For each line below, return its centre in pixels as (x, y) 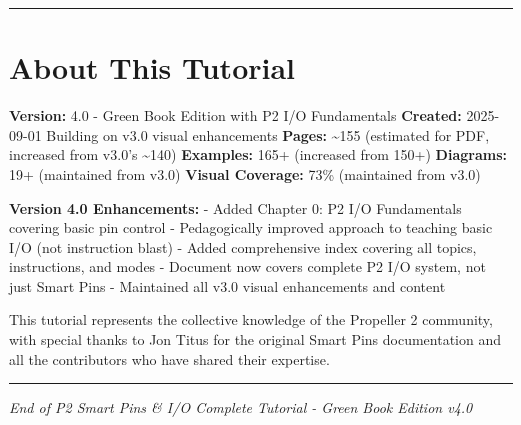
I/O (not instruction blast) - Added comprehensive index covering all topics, (243, 246)
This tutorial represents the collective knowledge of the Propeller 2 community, (251, 319)
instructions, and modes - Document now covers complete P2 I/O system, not (247, 266)
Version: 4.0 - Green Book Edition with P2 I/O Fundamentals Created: (235, 115)
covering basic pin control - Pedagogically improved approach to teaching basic (251, 227)
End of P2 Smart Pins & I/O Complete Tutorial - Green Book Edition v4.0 (241, 407)
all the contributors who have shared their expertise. (169, 358)
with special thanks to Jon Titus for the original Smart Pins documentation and (255, 339)
